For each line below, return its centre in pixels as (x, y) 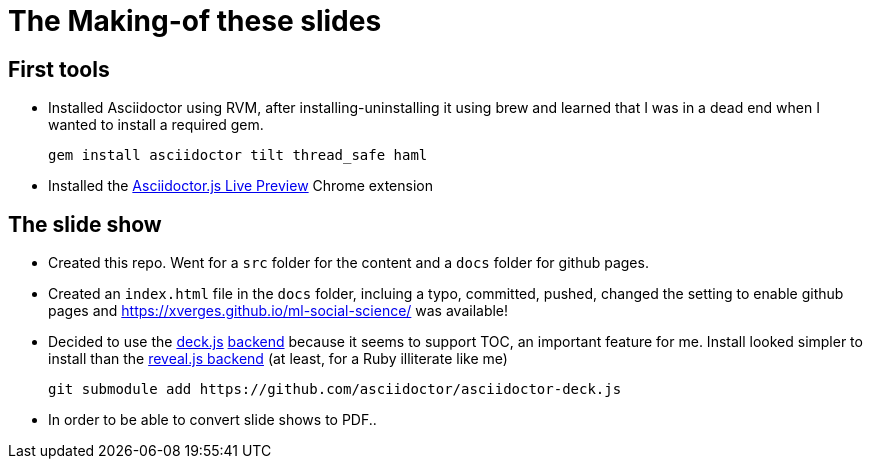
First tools (59, 69)
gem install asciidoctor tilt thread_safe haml (238, 155)
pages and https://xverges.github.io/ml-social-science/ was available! (278, 311)
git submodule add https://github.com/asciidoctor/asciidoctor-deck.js (335, 389)
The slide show (85, 224)
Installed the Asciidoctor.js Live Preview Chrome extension (240, 186)
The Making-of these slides (195, 21)
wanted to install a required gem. (156, 125)
